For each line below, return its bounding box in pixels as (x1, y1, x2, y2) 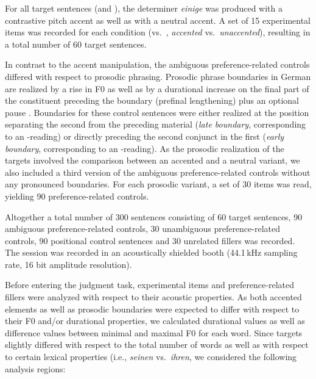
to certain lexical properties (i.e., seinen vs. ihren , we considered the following (5, 350, 297, 363)
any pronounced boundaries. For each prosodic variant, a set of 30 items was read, (5, 178, 312, 190)
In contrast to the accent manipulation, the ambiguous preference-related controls (5, 58, 310, 71)
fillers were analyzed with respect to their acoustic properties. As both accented (5, 291, 302, 303)
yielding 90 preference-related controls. (5, 189, 149, 202)
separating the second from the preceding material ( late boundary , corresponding (5, 118, 306, 131)
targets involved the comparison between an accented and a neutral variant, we (5, 154, 300, 167)
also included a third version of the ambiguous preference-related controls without (5, 165, 311, 178)
